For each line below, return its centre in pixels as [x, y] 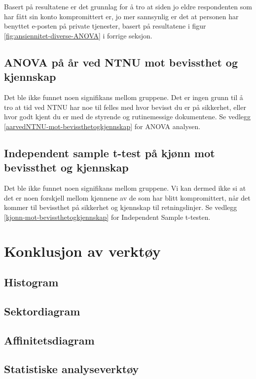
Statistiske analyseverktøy [72, 369]
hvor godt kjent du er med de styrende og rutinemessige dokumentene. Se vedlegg [128, 117]
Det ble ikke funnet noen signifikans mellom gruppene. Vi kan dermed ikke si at [125, 188]
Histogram [31, 282]
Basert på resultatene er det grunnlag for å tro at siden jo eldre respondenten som [128, 6]
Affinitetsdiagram [49, 340]
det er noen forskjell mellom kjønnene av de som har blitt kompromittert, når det [127, 197]
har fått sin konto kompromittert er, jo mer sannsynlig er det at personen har [121, 16]
